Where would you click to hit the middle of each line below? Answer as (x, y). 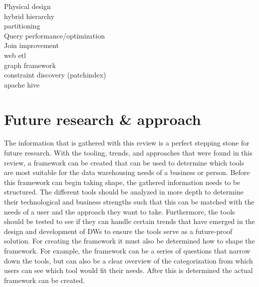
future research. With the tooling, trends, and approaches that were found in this (128, 153)
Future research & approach (103, 119)
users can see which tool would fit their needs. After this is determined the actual (129, 270)
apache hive (22, 84)
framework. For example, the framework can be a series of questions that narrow (127, 250)
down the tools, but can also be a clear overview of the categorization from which (129, 260)
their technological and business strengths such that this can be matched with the (129, 202)
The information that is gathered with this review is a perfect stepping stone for (127, 143)
